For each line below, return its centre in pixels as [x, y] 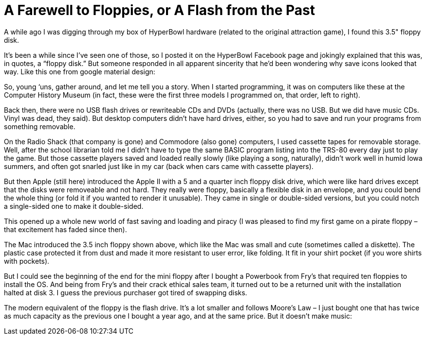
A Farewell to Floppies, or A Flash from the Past [160, 10]
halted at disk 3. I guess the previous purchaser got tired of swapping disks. [126, 292]
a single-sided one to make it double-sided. [74, 206]
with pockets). [27, 261]
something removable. [40, 126]
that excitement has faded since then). [65, 229]
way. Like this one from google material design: [80, 71]
